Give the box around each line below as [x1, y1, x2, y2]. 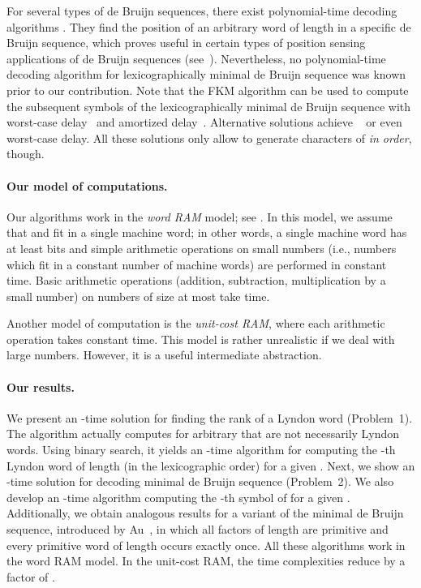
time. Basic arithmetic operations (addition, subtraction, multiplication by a [6, 272, 386, 289]
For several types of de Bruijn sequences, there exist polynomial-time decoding [6, 2, 397, 19]
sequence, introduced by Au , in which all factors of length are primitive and [6, 521, 389, 538]
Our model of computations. [6, 177, 168, 194]
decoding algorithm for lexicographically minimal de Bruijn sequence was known [6, 66, 406, 83]
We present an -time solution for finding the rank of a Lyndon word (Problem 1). [6, 409, 413, 426]
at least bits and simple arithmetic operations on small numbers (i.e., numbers [6, 239, 397, 256]
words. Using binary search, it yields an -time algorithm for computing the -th [6, 441, 396, 458]
